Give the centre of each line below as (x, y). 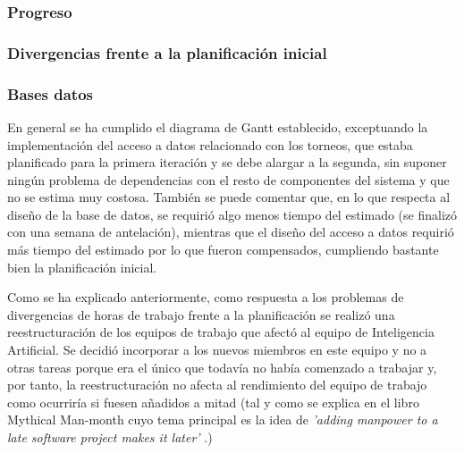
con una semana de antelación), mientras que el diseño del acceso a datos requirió (231, 232)
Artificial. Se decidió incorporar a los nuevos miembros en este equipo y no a (217, 350)
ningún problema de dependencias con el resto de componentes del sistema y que (228, 179)
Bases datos (51, 93)
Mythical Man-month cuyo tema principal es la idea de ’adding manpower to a (223, 419)
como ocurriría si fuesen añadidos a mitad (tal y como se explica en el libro (213, 402)
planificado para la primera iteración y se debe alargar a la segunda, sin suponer (227, 162)
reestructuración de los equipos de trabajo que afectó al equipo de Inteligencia (221, 332)
